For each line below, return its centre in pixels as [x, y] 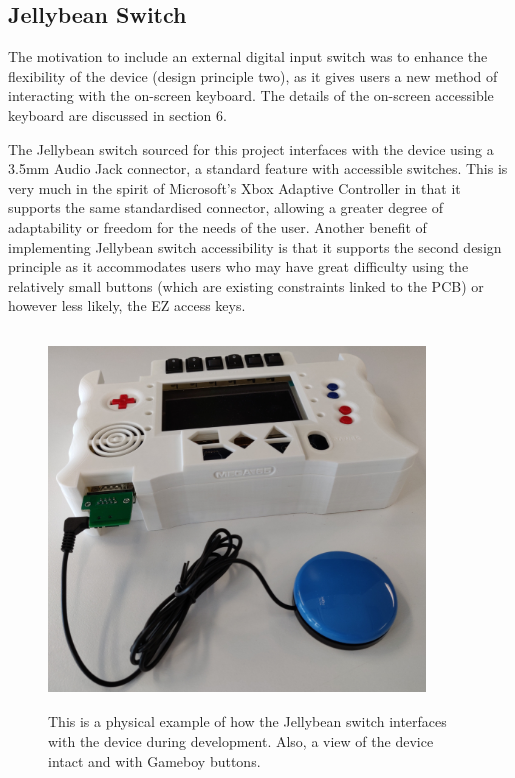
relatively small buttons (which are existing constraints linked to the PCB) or [246, 285]
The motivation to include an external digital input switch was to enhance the [248, 56]
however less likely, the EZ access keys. [127, 305]
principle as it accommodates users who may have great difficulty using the [238, 266]
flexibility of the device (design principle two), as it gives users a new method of [253, 75]
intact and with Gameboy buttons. [154, 760]
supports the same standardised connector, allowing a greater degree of [225, 207]
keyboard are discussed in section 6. [117, 114]
